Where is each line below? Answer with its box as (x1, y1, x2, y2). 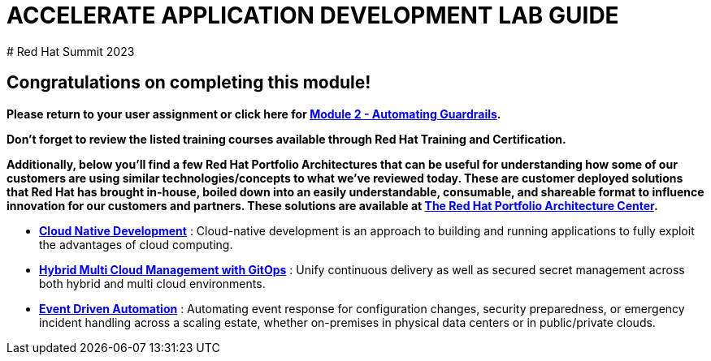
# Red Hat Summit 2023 (7, 44, 135, 58)
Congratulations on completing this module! (7, 72, 371, 93)
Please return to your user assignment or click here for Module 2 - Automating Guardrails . (7, 106, 501, 121)
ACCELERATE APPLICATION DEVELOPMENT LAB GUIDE (7, 2, 619, 29)
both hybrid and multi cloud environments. (39, 276, 266, 290)
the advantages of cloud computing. (39, 237, 233, 251)
